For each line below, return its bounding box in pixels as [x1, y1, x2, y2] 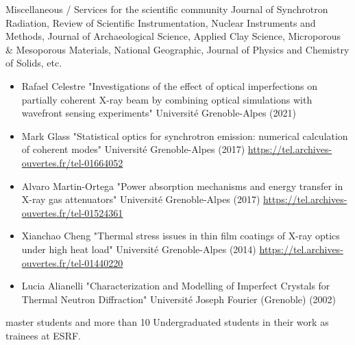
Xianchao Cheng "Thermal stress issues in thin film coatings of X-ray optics [21, 228, 340, 243]
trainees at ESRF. [5, 328, 81, 342]
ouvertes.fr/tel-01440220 [21, 255, 123, 270]
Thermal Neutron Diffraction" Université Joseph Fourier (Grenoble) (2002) [21, 292, 336, 306]
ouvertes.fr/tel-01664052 [21, 155, 123, 169]
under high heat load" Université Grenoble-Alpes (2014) [21, 241, 256, 256]
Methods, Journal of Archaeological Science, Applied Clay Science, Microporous [5, 29, 341, 43]
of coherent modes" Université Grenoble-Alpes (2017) [21, 142, 245, 156]
